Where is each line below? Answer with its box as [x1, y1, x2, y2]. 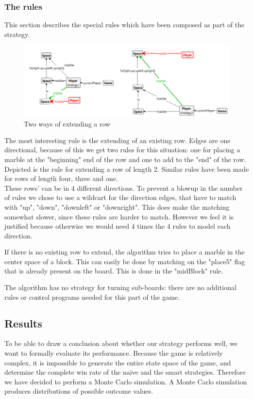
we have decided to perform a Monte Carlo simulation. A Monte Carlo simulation [4, 376, 247, 386]
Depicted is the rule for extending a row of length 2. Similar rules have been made [4, 163, 249, 174]
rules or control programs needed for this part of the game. [4, 291, 180, 302]
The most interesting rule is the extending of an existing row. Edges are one [4, 135, 231, 145]
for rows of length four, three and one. [4, 173, 118, 183]
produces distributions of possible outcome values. [4, 386, 153, 396]
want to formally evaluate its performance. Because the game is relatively [4, 348, 223, 358]
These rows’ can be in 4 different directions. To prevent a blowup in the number [4, 182, 243, 193]
